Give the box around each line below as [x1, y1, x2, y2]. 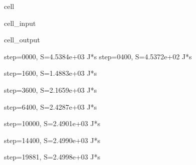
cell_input [4, 17, 36, 28]
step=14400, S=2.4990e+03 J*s [4, 135, 100, 145]
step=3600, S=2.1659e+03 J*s [4, 84, 97, 95]
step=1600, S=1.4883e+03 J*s [4, 68, 97, 78]
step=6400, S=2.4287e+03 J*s [4, 101, 97, 112]
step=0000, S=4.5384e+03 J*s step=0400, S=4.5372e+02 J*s [4, 51, 192, 61]
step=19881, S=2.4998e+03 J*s [4, 152, 100, 162]
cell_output [4, 34, 40, 45]
